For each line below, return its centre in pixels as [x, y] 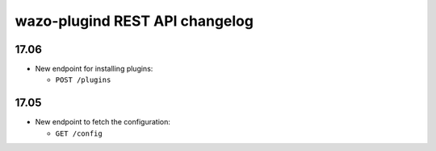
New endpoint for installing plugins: [94, 69]
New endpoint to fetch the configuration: [103, 122]
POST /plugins [83, 80]
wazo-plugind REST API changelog [134, 21]
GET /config [79, 133]
